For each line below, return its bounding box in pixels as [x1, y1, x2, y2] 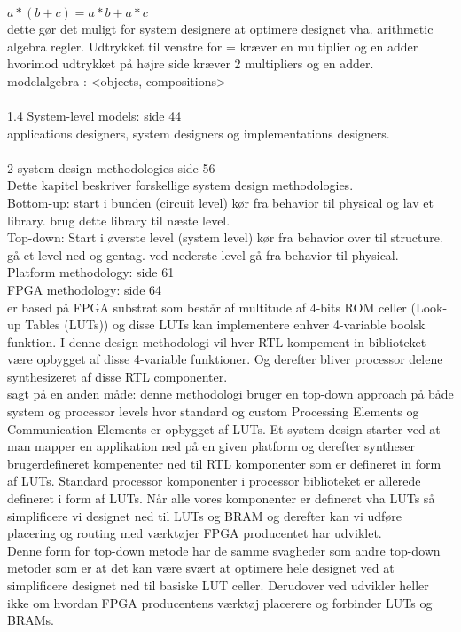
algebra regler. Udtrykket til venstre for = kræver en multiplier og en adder [7, 36, 418, 55]
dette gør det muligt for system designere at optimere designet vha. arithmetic [7, 20, 434, 37]
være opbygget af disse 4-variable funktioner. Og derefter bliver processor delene [7, 350, 443, 368]
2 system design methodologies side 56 [7, 158, 215, 177]
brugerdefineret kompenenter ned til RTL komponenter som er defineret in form [7, 454, 441, 472]
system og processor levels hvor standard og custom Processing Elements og [7, 402, 419, 421]
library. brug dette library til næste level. [7, 210, 230, 229]
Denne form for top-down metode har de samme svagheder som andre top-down [7, 541, 441, 559]
